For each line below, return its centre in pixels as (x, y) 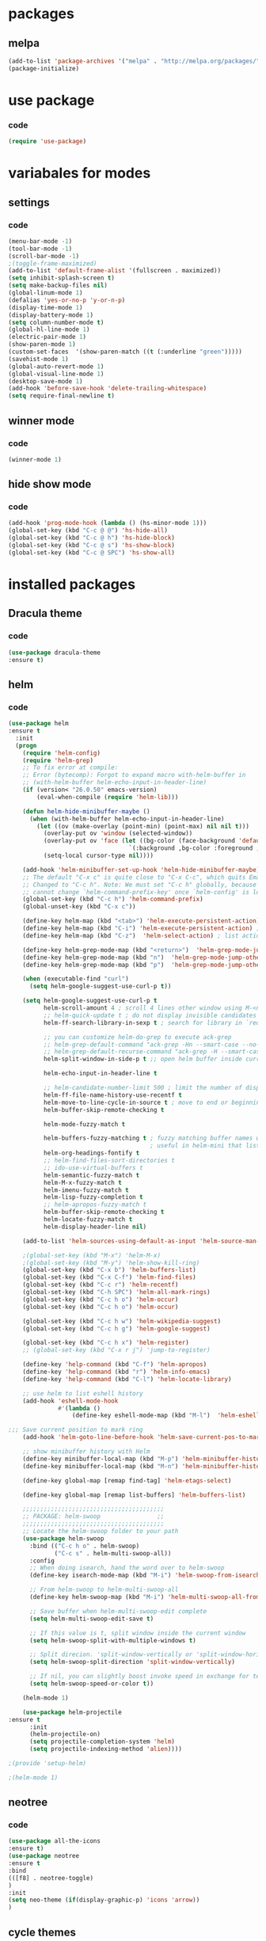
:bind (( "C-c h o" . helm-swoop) (84, 1546)
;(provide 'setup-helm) (47, 1764)
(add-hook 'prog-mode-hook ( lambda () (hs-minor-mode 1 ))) (108, 523)
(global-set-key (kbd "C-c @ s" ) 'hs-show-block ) (92, 546)
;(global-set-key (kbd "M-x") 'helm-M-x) (91, 1255)
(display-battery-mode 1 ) (51, 315)
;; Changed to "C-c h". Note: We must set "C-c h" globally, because (140, 885)
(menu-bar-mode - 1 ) (40, 241)
